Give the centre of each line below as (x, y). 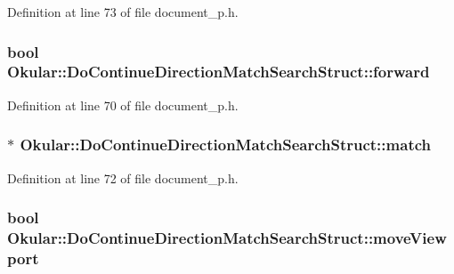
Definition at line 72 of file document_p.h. (123, 177)
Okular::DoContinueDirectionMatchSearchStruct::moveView (227, 237)
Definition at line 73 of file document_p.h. (123, 12)
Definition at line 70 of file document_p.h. (123, 105)
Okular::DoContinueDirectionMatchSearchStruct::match (225, 145)
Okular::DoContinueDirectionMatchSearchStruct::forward (219, 72)
